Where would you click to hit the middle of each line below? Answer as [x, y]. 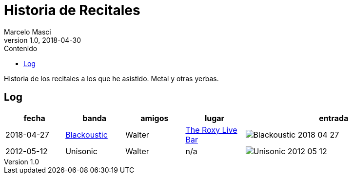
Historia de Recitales [72, 10]
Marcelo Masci [28, 32]
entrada [334, 118]
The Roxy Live [211, 130]
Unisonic [81, 151]
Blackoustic [87, 134]
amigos [155, 118]
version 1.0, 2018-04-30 [43, 40]
